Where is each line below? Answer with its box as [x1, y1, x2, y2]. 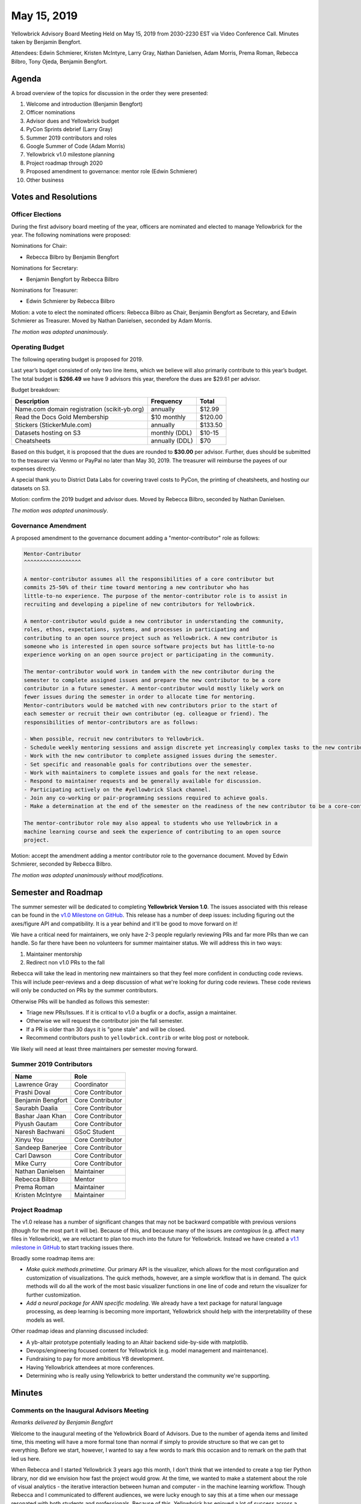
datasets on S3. [11, 484, 51, 492]
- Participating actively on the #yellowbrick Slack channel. [23, 786, 211, 793]
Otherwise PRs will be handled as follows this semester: [11, 997, 150, 1005]
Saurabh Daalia [14, 1104, 58, 1112]
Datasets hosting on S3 [14, 429, 81, 437]
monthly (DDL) [150, 429, 193, 437]
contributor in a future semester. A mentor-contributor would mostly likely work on [23, 685, 284, 692]
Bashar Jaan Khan [14, 1112, 67, 1120]
